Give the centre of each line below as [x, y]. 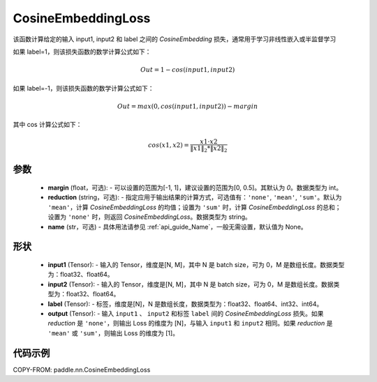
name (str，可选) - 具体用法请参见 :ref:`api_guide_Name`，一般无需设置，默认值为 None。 [177, 227]
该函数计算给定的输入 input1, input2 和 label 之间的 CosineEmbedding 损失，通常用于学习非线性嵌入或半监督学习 [175, 39]
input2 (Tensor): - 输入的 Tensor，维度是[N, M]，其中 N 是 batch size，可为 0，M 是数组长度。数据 [191, 284]
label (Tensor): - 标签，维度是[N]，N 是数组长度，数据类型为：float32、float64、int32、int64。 [185, 304]
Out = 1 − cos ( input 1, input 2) [187, 70]
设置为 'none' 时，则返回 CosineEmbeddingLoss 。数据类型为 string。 [149, 217]
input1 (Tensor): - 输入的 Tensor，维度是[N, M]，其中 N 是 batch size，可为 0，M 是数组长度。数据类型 [196, 265]
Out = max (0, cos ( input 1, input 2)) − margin [188, 106]
